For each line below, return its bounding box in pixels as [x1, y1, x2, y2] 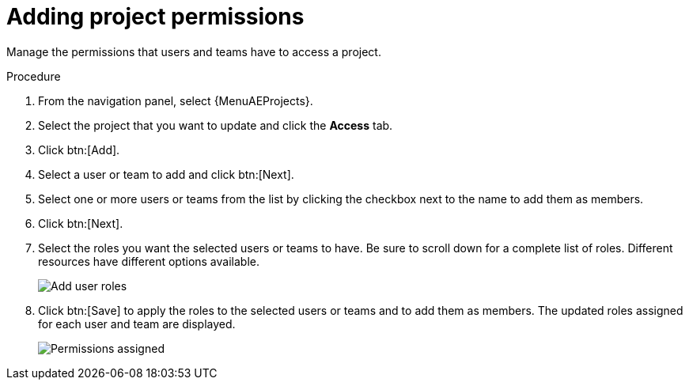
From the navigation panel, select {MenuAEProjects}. [38, 93, 313, 108]
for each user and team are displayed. [38, 316, 236, 331]
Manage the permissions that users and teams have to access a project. [6, 44, 381, 59]
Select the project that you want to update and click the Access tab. [38, 118, 393, 132]
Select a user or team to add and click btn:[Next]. [38, 167, 294, 181]
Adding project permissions [6, 3, 305, 30]
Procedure [6, 69, 61, 83]
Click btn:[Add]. [38, 142, 120, 157]
